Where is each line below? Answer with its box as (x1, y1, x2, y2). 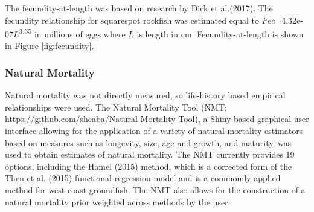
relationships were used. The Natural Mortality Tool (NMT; (5, 100, 227, 113)
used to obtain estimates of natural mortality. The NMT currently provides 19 (5, 148, 295, 161)
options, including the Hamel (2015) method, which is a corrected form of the (5, 159, 292, 172)
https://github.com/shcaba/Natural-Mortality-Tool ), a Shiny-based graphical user (5, 112, 309, 125)
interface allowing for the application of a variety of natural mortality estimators (5, 124, 303, 137)
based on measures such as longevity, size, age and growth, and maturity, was (5, 136, 292, 149)
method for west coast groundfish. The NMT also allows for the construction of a (5, 184, 306, 196)
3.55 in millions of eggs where (19, 26, 126, 40)
